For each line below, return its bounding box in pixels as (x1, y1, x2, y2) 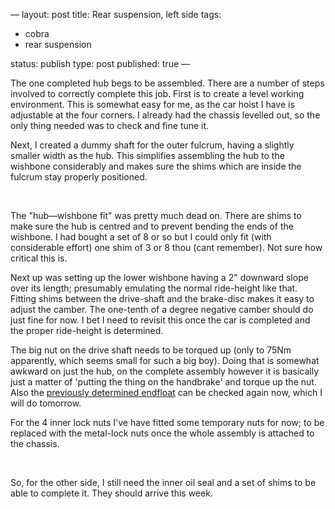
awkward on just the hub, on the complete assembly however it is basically (10, 365, 320, 377)
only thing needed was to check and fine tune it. (10, 120, 210, 131)
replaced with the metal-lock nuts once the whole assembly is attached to (10, 427, 315, 439)
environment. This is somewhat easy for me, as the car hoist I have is (10, 99, 295, 110)
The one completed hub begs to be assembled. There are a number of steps (10, 77, 325, 89)
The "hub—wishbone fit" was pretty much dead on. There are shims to (10, 210, 302, 221)
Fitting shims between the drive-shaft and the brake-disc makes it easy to (10, 293, 315, 304)
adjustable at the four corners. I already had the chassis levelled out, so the (10, 109, 321, 121)
